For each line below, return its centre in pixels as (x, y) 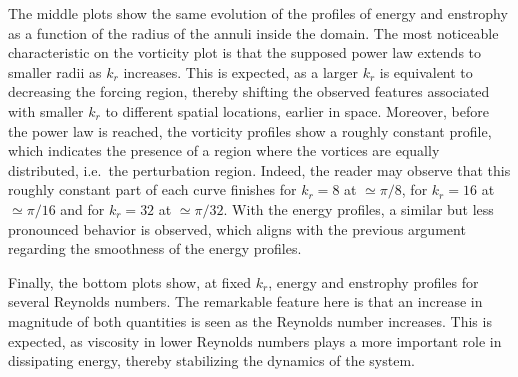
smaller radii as (55, 71)
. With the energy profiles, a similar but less (358, 208)
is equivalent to (426, 71)
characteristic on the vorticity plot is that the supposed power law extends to (245, 52)
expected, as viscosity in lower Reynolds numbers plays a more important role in (255, 340)
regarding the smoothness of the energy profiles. (155, 248)
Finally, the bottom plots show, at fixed (130, 281)
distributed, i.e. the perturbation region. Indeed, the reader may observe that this (259, 169)
